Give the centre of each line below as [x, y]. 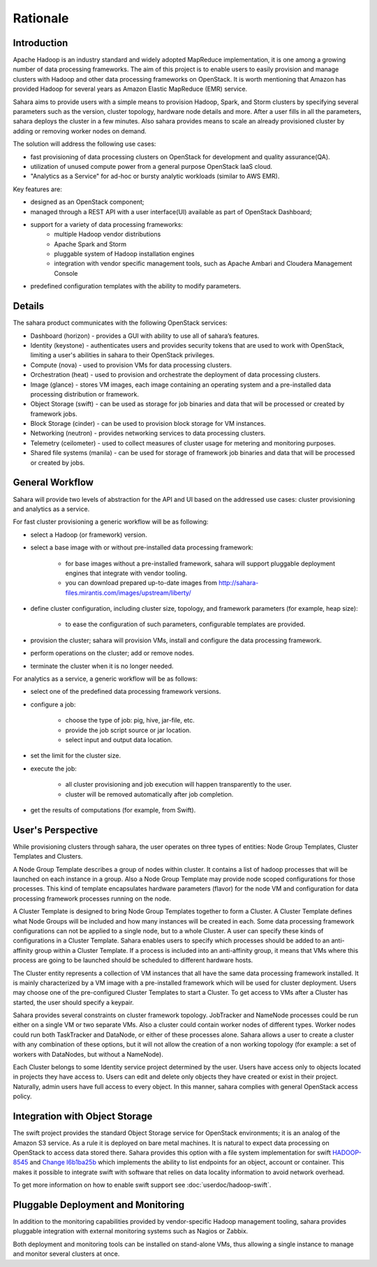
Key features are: [37, 189]
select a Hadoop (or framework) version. [89, 535]
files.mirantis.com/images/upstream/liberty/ [128, 593]
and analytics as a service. [51, 509]
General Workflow [53, 483]
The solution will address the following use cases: [84, 144]
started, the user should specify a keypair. [73, 1002]
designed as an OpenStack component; [87, 202]
